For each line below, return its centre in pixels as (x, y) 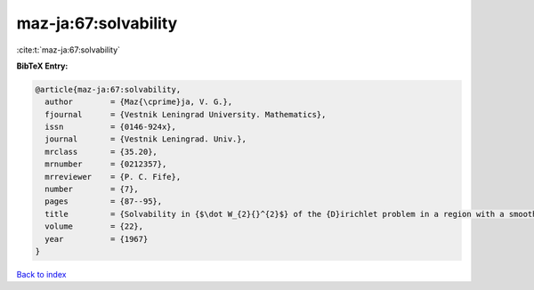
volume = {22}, (94, 226)
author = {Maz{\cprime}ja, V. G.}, (139, 102)
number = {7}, (92, 189)
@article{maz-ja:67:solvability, (108, 89)
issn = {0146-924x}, (111, 127)
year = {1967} (97, 239)
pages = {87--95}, (104, 201)
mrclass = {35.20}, (101, 152)
